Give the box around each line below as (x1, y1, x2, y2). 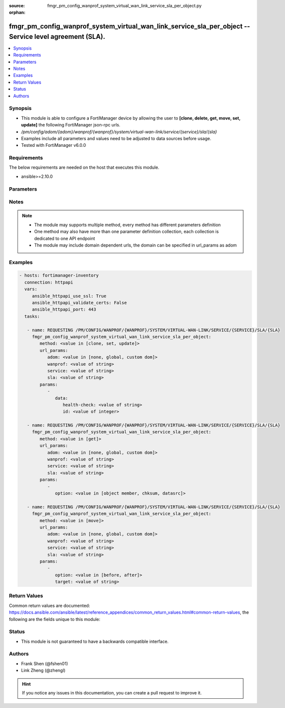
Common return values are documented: (9, 602, 90, 608)
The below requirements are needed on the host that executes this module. (9, 164, 160, 170)
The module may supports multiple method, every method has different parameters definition (34, 222, 221, 228)
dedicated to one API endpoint (34, 235, 95, 241)
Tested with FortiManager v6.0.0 (21, 142, 86, 148)
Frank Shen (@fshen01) (21, 660, 68, 666)
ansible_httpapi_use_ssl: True (32, 293, 107, 299)
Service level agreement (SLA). (9, 32, 105, 41)
